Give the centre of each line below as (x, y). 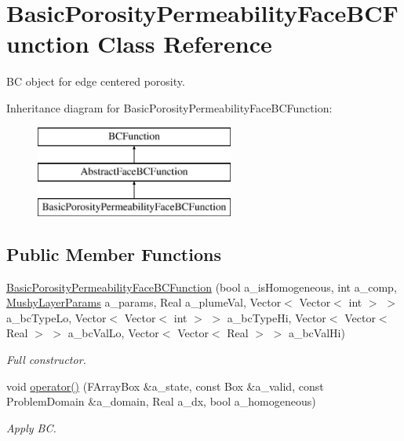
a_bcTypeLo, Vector (56, 317)
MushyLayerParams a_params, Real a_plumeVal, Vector (144, 302)
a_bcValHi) (317, 333)
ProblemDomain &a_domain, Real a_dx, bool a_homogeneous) (161, 401)
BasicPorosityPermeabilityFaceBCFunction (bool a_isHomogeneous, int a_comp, (202, 287)
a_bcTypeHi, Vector (277, 317)
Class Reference (185, 44)
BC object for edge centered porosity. (96, 81)
